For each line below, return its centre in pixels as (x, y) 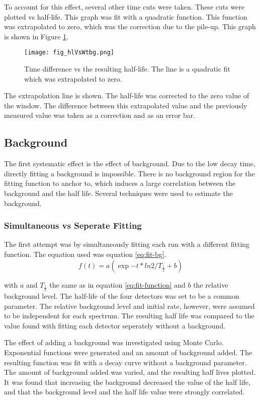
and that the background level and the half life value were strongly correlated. (124, 392)
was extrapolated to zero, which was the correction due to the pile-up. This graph (130, 26)
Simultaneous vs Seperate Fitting (73, 225)
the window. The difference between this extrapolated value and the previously (126, 105)
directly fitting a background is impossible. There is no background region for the (129, 173)
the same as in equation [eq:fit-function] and (117, 284)
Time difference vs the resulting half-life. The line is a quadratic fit (127, 69)
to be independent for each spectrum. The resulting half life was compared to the (129, 316)
